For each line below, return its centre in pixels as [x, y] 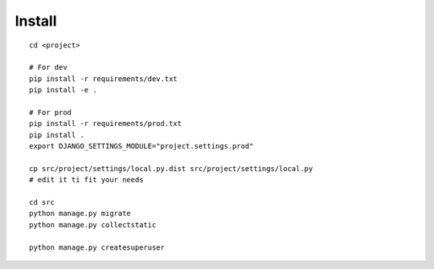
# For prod [51, 112]
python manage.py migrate [80, 214]
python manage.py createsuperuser [97, 247]
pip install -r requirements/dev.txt [104, 79]
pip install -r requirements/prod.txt [106, 124]
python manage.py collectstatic [93, 224]
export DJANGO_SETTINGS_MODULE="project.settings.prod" [141, 146]
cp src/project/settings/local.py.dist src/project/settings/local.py [171, 168]
